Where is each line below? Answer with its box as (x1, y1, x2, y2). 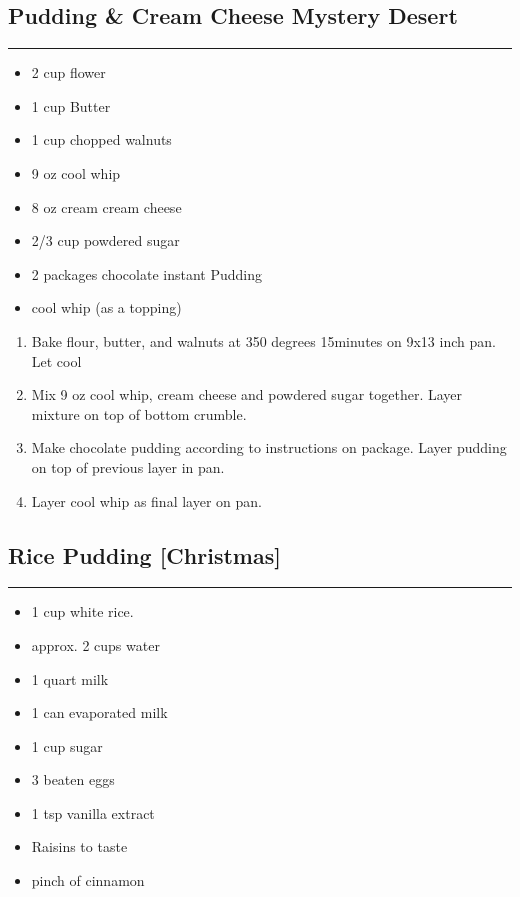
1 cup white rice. (31, 601, 134, 622)
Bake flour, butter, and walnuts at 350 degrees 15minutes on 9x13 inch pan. (31, 330, 496, 351)
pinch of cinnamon (31, 870, 145, 891)
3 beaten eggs (31, 769, 115, 790)
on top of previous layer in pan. (31, 456, 225, 477)
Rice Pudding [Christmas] (8, 539, 281, 570)
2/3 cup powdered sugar (31, 230, 180, 251)
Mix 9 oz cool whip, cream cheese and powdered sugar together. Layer (31, 384, 463, 405)
